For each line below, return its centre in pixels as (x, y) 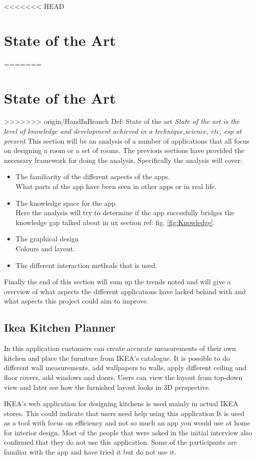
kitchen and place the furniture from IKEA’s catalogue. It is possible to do (117, 358)
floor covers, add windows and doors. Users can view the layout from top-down (123, 377)
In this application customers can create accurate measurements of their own (120, 348)
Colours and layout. (45, 248)
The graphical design (47, 239)
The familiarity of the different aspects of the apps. (93, 176)
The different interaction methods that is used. (86, 265)
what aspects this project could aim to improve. (76, 301)
